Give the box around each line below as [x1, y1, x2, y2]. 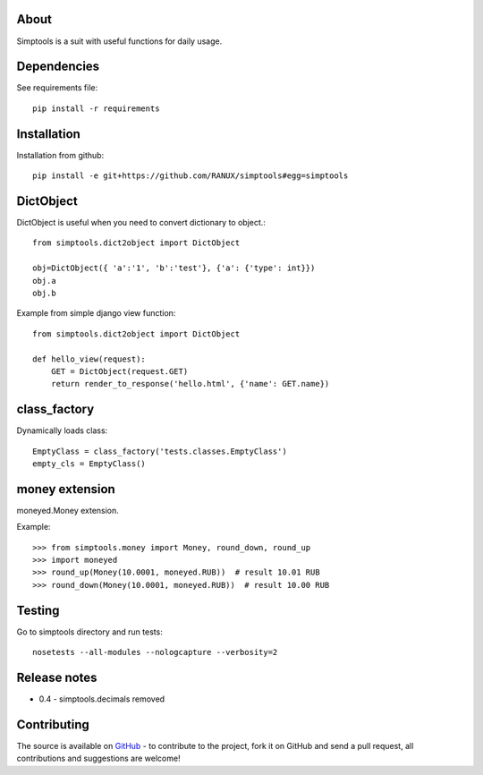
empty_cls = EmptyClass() [32, 459, 147, 469]
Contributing [16, 717, 89, 732]
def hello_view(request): [32, 353, 147, 364]
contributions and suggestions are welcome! [16, 753, 181, 764]
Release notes [16, 669, 97, 685]
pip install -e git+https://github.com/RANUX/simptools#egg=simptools [32, 171, 349, 181]
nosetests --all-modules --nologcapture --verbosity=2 [32, 647, 278, 658]
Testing [16, 602, 60, 617]
